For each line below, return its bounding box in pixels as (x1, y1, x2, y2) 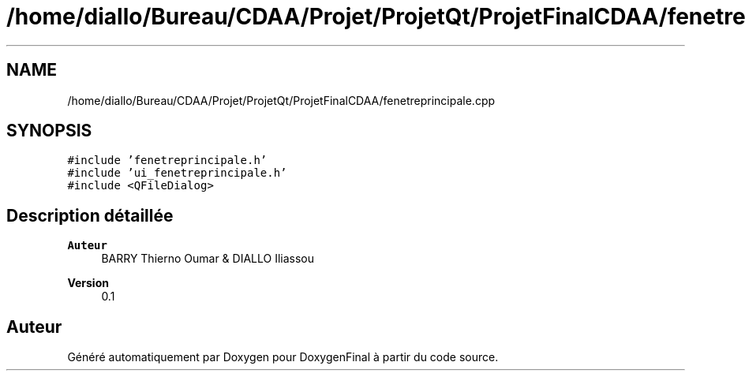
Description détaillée (6, 205, 174, 226)
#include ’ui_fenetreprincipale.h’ (67, 166, 287, 180)
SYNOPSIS (6, 121, 92, 141)
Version (67, 276, 109, 290)
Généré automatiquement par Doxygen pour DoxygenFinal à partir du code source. (67, 350, 499, 364)
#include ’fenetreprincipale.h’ (67, 154, 268, 167)
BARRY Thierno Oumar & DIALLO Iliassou (101, 252, 315, 266)
